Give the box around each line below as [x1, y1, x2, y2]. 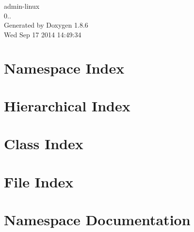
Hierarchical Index [4, 95, 130, 115]
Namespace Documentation [4, 210, 191, 230]
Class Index [4, 134, 83, 154]
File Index [4, 171, 74, 191]
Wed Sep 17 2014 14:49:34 [4, 29, 81, 39]
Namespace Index [4, 58, 125, 77]
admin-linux [4, 1, 40, 11]
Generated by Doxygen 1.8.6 [4, 20, 88, 30]
